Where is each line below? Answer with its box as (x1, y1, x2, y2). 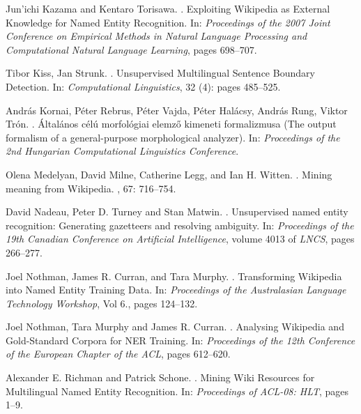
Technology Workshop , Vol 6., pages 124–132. (6, 296, 198, 310)
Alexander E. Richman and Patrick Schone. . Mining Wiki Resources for (6, 370, 315, 385)
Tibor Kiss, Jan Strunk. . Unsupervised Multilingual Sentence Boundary (6, 66, 315, 80)
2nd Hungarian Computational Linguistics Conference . (6, 144, 239, 158)
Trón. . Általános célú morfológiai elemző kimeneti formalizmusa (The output (6, 116, 337, 131)
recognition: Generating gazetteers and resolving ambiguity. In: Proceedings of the (6, 217, 354, 232)
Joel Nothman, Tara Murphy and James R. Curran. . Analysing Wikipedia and (6, 319, 344, 334)
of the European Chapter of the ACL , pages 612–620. (6, 346, 231, 361)
